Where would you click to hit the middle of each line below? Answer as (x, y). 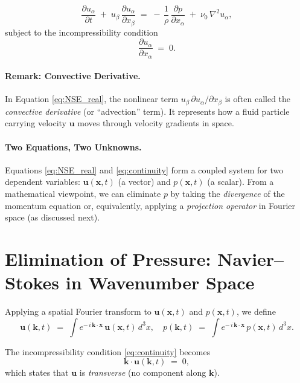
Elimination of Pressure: (108, 259)
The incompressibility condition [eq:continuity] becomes (108, 351)
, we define (256, 311)
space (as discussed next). (53, 217)
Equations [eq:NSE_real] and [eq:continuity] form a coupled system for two (144, 169)
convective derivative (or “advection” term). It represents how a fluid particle (147, 111)
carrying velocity (36, 123)
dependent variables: (43, 182)
